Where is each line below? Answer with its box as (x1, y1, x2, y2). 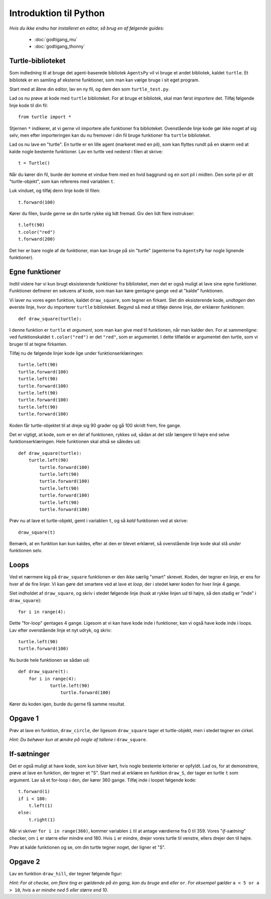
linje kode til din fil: (9, 102, 48, 108)
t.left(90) (18, 222, 45, 228)
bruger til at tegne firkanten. (9, 341, 68, 347)
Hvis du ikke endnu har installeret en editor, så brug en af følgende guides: (9, 25, 164, 31)
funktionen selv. (9, 548, 43, 554)
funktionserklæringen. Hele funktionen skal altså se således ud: (9, 439, 141, 445)
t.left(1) (28, 803, 53, 809)
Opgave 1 (9, 714, 39, 723)
